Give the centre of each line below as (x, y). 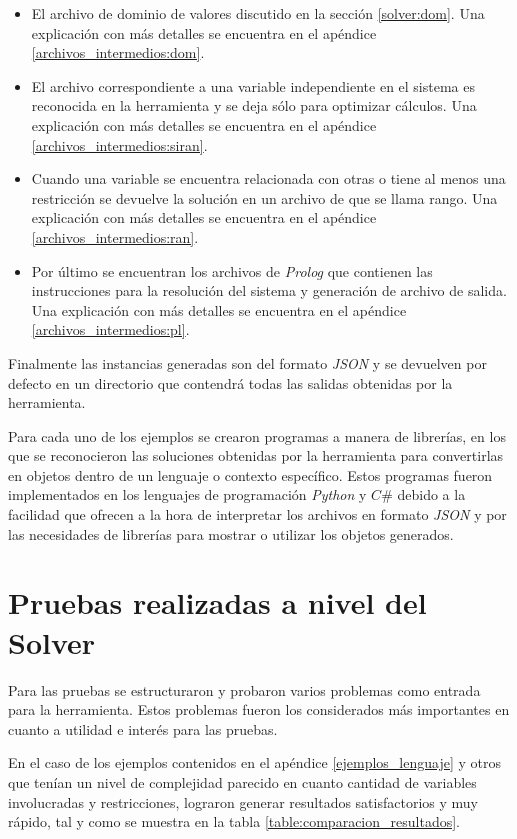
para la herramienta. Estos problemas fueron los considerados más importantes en (259, 709)
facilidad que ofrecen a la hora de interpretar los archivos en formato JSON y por (257, 514)
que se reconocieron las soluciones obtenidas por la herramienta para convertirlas (256, 455)
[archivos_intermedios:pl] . (110, 329)
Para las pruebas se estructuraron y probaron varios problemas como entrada (244, 689)
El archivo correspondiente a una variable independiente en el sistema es (253, 85)
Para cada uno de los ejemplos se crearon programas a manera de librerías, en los (257, 435)
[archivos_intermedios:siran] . (119, 144)
